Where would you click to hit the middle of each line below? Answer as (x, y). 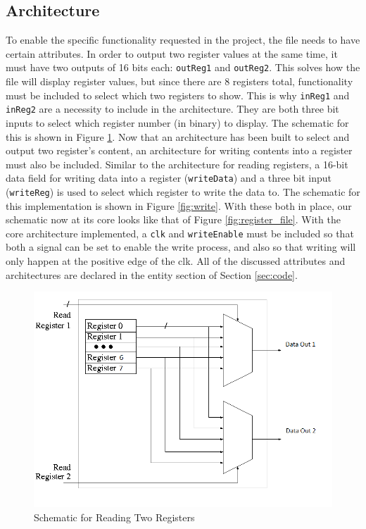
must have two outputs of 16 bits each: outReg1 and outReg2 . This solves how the (183, 67)
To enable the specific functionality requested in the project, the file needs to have (183, 40)
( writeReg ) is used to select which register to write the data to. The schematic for (183, 191)
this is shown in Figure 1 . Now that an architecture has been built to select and (178, 136)
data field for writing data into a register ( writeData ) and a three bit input (169, 178)
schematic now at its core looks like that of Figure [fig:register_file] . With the (173, 219)
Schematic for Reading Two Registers (114, 517)
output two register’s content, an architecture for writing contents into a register (179, 150)
